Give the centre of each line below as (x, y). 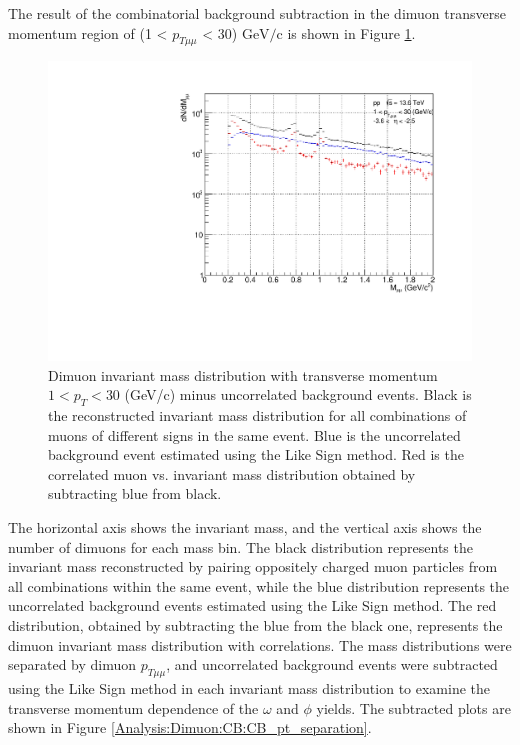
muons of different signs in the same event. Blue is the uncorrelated (254, 434)
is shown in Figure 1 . (351, 32)
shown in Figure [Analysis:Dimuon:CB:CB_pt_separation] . (190, 727)
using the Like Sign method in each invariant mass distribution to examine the (249, 687)
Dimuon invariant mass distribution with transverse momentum (243, 374)
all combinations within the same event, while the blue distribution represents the (259, 585)
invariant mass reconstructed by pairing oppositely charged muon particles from (253, 566)
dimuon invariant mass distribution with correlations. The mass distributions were (260, 644)
